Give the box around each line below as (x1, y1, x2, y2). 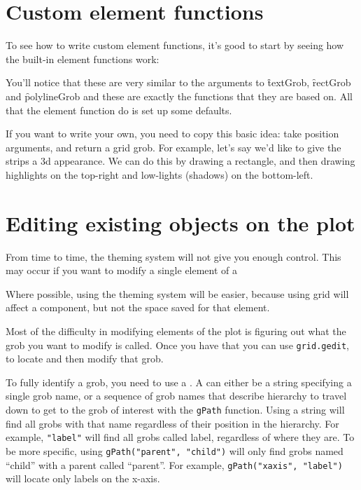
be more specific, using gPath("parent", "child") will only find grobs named (6, 443, 344, 458)
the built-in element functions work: (6, 51, 160, 66)
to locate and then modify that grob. (6, 351, 164, 366)
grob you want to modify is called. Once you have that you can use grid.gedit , (6, 337, 350, 352)
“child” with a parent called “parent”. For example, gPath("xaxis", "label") (6, 457, 343, 472)
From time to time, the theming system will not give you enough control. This (6, 249, 341, 264)
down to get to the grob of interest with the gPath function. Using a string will (6, 402, 345, 416)
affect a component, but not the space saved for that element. (6, 300, 270, 315)
